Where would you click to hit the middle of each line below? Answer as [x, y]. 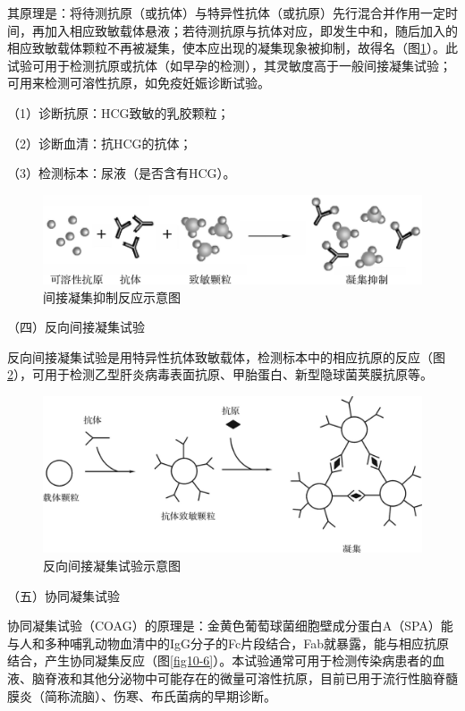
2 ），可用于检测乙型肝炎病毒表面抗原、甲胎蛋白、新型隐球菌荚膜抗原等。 [220, 374]
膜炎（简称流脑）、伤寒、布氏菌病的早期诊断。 [142, 695]
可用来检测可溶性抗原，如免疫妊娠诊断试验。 [139, 83]
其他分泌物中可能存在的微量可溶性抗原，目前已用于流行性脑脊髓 [270, 678]
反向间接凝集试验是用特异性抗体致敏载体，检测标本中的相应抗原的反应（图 [226, 356]
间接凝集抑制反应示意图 [112, 296]
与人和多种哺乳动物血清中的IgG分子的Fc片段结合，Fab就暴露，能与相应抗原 [228, 643]
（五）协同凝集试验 [63, 595]
